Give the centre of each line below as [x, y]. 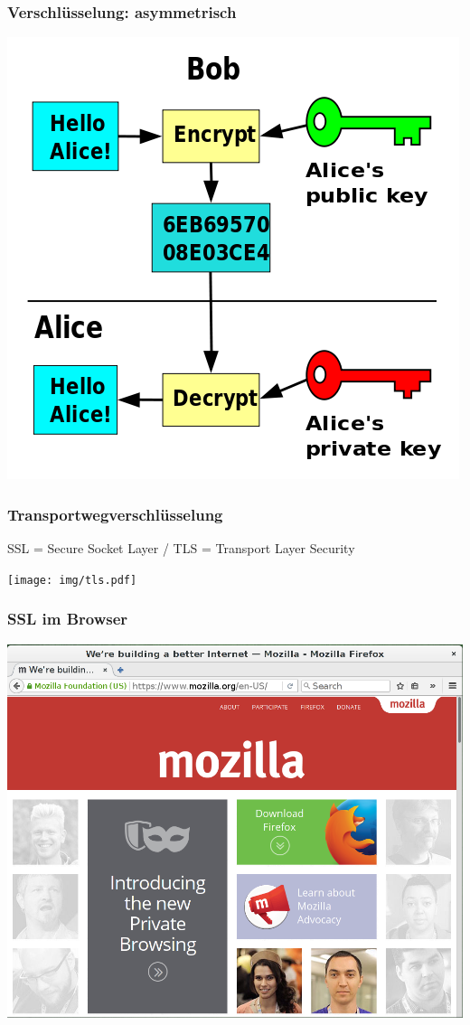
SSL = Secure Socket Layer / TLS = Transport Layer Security [181, 548]
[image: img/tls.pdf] [72, 580]
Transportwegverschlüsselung [115, 514]
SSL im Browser [68, 619]
